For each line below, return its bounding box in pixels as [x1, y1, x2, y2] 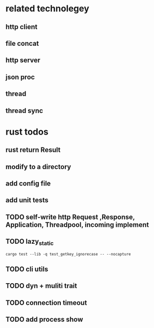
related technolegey [5, 3, 90, 14]
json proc [5, 73, 35, 81]
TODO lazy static [5, 237, 54, 247]
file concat [5, 39, 39, 47]
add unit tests [5, 196, 49, 205]
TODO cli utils [5, 265, 49, 274]
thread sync [5, 107, 43, 115]
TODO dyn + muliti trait [5, 282, 77, 290]
